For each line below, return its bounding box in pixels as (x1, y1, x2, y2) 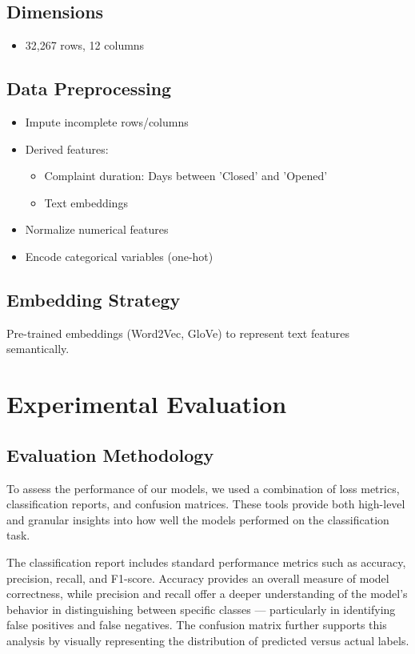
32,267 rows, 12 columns (25, 37, 145, 54)
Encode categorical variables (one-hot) (25, 247, 213, 264)
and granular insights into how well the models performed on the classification (6, 511, 389, 528)
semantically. (6, 340, 70, 357)
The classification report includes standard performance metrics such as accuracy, (6, 553, 406, 570)
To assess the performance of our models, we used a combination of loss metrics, (6, 479, 400, 496)
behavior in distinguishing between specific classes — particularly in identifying (6, 600, 396, 617)
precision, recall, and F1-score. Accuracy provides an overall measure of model (6, 569, 389, 586)
